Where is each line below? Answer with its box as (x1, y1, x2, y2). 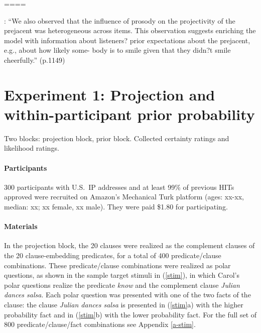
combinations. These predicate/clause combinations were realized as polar (4, 260, 231, 270)
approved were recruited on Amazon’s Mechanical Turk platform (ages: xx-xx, (4, 191, 244, 202)
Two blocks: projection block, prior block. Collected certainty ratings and (4, 133, 229, 143)
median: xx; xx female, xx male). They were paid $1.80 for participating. (4, 201, 228, 212)
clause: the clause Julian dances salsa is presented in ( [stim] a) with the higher (4, 299, 243, 309)
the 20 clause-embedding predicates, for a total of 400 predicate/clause (4, 250, 221, 261)
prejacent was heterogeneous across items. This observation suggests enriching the (4, 25, 256, 36)
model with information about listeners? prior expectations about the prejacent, (4, 35, 250, 45)
